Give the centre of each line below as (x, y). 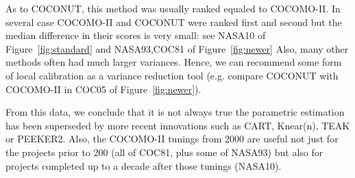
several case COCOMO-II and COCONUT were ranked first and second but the (174, 22)
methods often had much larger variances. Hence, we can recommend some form (174, 62)
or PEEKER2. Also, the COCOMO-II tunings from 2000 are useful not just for (172, 139)
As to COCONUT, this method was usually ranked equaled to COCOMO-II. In (173, 8)
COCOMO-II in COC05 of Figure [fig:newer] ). (103, 89)
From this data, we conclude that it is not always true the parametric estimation (175, 112)
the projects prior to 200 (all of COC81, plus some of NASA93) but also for (164, 152)
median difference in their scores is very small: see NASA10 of (136, 35)
